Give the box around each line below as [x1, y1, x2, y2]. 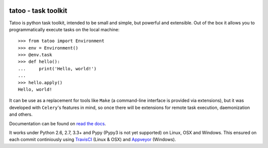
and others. [9, 111, 33, 117]
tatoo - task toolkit [9, 6, 67, 15]
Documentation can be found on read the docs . [9, 120, 106, 126]
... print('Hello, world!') [18, 66, 97, 71]
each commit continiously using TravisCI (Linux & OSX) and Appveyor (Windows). [9, 137, 176, 143]
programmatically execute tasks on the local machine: [9, 26, 120, 32]
